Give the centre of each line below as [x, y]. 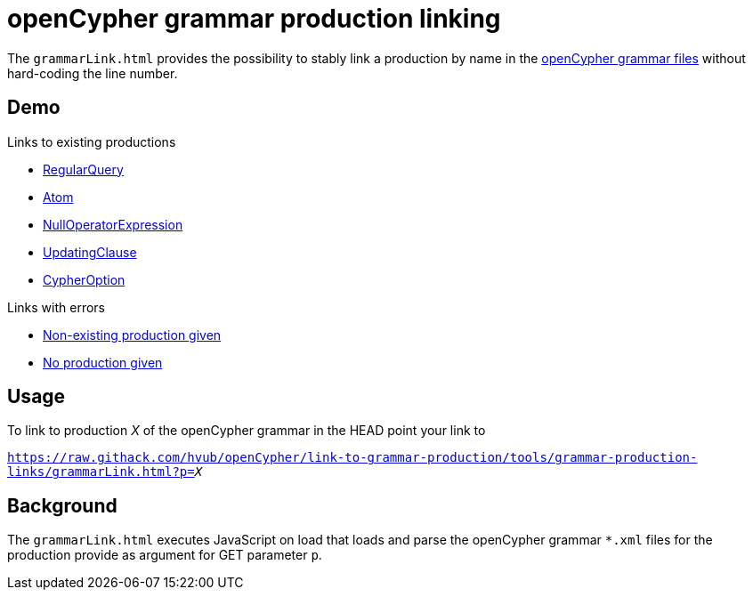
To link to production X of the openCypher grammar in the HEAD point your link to [247, 431]
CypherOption [84, 279]
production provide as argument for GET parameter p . [165, 555]
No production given [103, 362]
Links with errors [56, 307]
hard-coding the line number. [93, 73]
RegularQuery [83, 169]
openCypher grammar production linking [254, 19]
